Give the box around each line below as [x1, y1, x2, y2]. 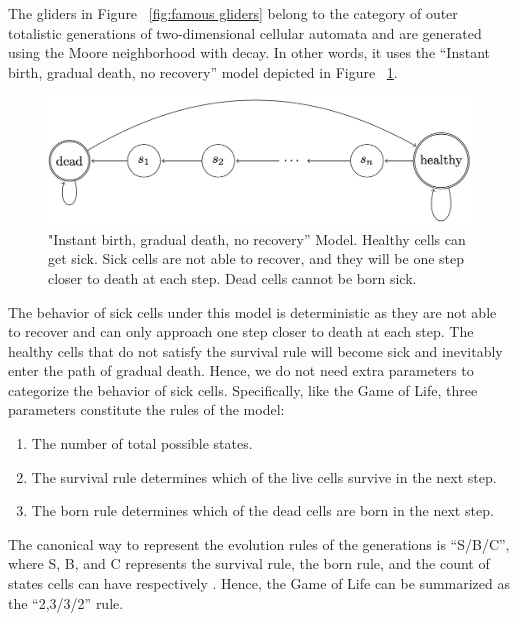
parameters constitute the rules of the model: [8, 399, 285, 420]
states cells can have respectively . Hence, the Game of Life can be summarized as [8, 573, 511, 594]
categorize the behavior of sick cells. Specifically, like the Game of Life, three [8, 379, 478, 400]
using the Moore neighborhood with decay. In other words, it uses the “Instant [8, 42, 491, 63]
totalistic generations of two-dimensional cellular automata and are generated [8, 22, 482, 43]
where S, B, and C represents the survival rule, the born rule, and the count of [8, 553, 490, 574]
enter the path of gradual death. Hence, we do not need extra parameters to [8, 360, 474, 381]
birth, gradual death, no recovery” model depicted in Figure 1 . [8, 61, 398, 82]
